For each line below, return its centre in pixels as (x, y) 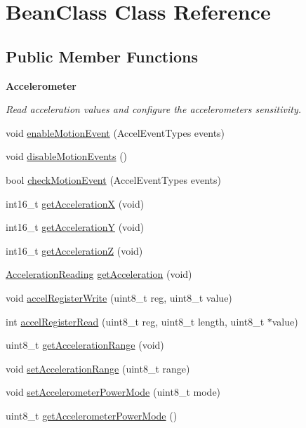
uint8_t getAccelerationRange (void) (85, 345)
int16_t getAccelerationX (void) (75, 203)
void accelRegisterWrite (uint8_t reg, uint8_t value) (119, 297)
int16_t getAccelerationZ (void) (74, 250)
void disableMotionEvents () (67, 156)
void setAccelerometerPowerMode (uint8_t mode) (113, 392)
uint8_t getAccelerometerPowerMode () (92, 415)
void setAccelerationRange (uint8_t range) (98, 368)
